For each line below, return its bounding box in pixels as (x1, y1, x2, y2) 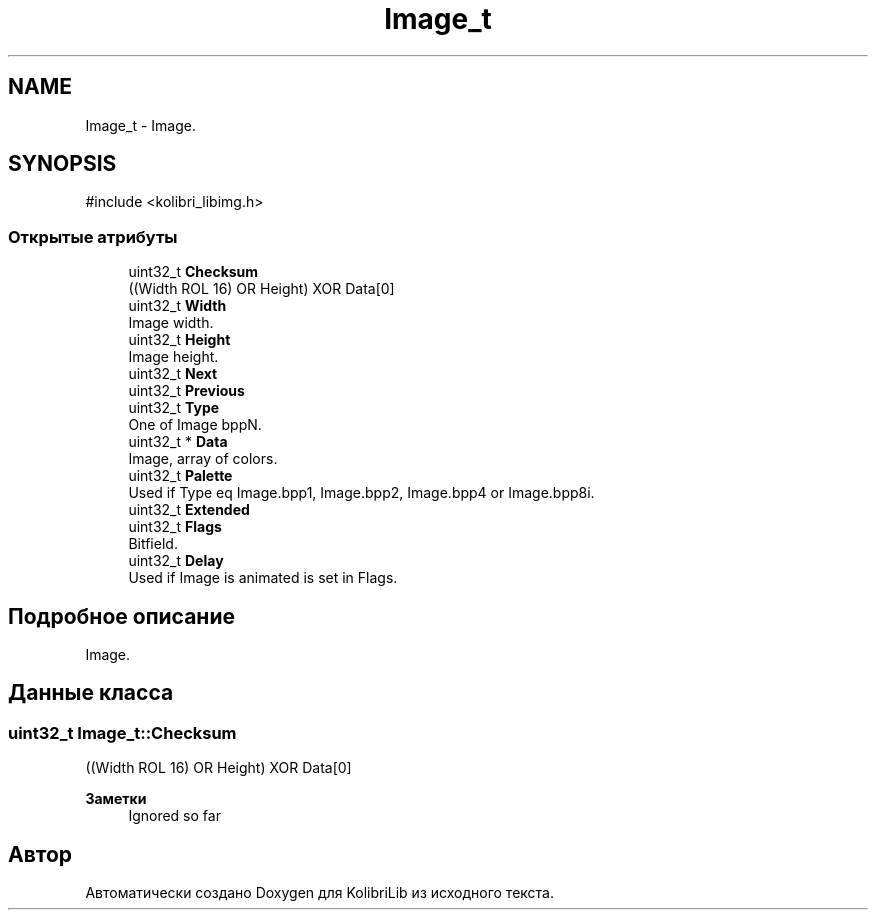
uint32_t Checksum (128, 263, 259, 281)
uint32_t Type (128, 399, 220, 417)
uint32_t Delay (128, 552, 224, 570)
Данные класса (8, 680, 174, 706)
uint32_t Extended (128, 501, 250, 519)
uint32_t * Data (128, 433, 228, 451)
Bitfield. (128, 535, 178, 553)
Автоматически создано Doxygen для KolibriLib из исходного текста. (85, 884, 554, 902)
